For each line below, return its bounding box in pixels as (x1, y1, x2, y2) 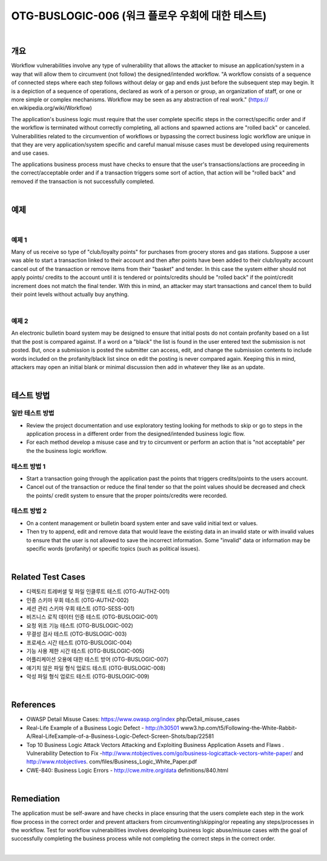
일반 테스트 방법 (11, 409, 54, 418)
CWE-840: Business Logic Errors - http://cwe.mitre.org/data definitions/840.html (26, 766, 228, 774)
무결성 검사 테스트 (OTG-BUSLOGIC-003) (26, 631, 127, 638)
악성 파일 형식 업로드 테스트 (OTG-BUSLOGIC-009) (26, 673, 150, 680)
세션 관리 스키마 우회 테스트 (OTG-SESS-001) (26, 605, 135, 612)
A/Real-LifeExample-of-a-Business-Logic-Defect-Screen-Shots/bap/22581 (26, 732, 214, 740)
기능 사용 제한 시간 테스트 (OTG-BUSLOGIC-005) (26, 648, 145, 654)
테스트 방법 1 (11, 462, 46, 471)
